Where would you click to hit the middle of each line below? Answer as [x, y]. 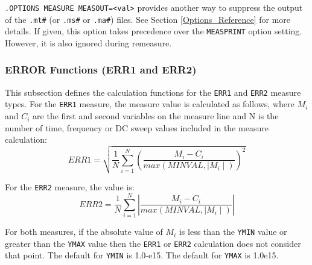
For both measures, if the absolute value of [84, 232]
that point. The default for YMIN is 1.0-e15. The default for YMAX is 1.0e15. [142, 255]
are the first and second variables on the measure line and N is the [156, 116]
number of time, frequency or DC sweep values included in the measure [137, 127]
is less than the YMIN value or [233, 232]
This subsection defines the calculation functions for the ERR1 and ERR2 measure [153, 92]
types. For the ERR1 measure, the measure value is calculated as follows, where [150, 104]
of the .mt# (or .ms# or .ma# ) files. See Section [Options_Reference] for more [148, 19]
